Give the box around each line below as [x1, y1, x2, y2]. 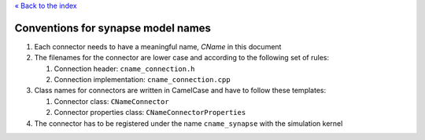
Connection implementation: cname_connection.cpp [54, 75, 231, 84]
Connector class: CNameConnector [54, 96, 169, 106]
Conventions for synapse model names [14, 21, 212, 34]
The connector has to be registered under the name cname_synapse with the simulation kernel [34, 118, 343, 128]
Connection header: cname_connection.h [54, 63, 196, 74]
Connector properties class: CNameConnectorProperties [54, 108, 246, 117]
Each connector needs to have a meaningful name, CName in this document [34, 41, 282, 51]
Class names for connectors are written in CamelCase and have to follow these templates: [34, 86, 327, 95]
